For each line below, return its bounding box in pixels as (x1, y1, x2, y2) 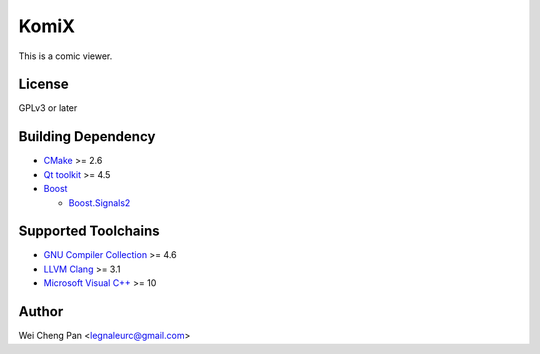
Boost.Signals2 (68, 196, 131, 209)
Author (18, 303, 64, 320)
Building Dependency (18, 128, 156, 145)
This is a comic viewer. (18, 50, 113, 62)
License (18, 76, 69, 93)
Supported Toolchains (18, 223, 160, 240)
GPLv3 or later (18, 102, 78, 114)
